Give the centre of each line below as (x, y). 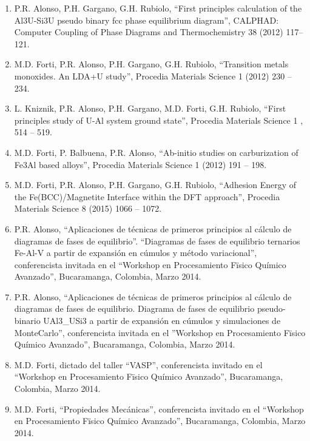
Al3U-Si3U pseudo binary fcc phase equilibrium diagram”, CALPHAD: (147, 20)
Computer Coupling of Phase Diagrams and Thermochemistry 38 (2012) (149, 32)
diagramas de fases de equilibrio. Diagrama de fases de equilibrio (134, 308)
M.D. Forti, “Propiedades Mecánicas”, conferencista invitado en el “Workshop (159, 409)
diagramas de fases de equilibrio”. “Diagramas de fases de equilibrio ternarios (157, 241)
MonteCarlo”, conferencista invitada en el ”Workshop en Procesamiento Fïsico (160, 332)
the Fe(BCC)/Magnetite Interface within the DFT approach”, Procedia (147, 196)
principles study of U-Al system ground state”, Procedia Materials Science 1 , (159, 120)
